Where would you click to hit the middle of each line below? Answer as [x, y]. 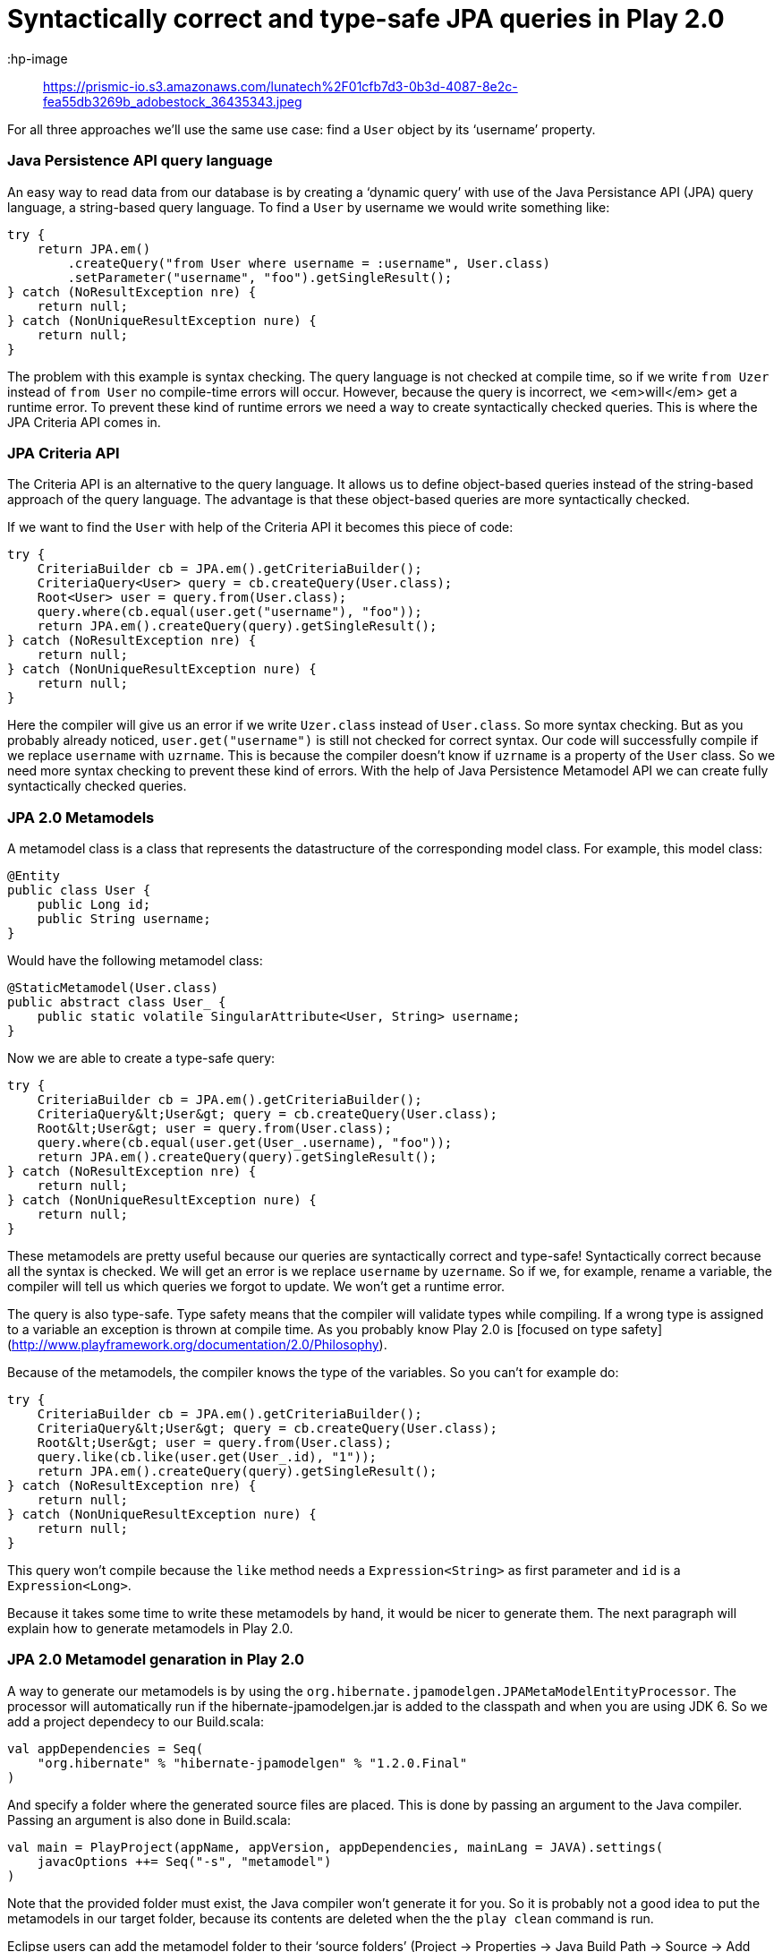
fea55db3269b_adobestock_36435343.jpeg [173, 101]
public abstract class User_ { [117, 1002]
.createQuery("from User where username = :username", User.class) [309, 263]
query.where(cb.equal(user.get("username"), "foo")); [229, 612]
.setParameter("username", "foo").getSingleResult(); [260, 277]
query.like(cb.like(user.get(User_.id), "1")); [207, 1457]
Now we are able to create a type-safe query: [141, 1058]
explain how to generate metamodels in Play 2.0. [150, 1628]
